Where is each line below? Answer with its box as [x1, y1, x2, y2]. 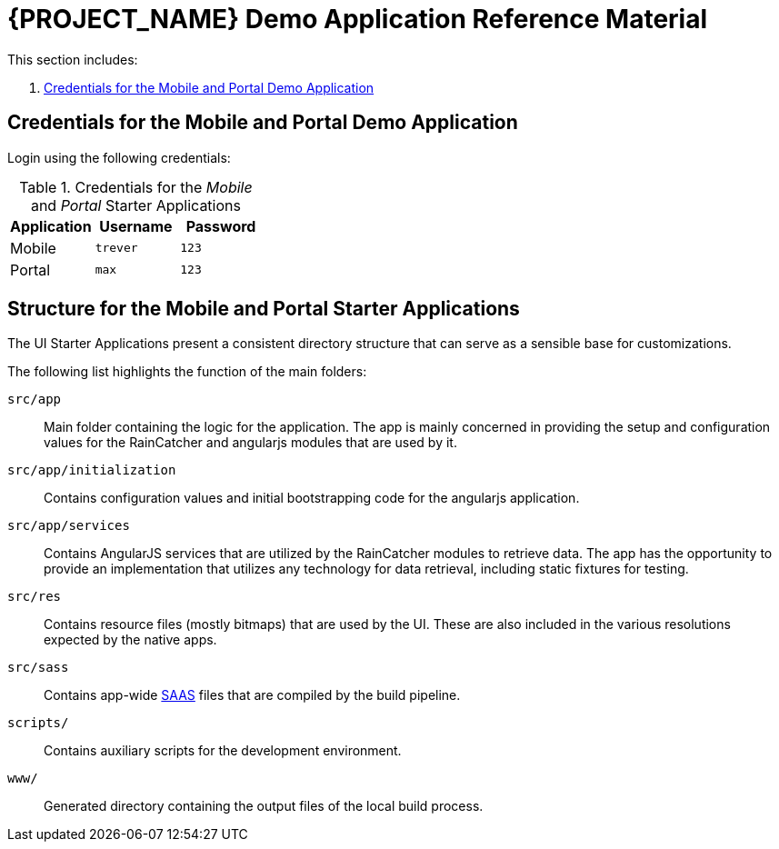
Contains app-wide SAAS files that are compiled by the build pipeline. [44, 687, 461, 704]
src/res [7, 589, 62, 604]
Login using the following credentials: [7, 149, 231, 165]
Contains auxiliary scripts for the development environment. [44, 743, 402, 759]
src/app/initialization [7, 463, 176, 478]
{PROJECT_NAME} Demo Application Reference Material [7, 4, 708, 35]
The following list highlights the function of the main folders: [7, 364, 367, 380]
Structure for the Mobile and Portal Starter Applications [7, 297, 520, 321]
